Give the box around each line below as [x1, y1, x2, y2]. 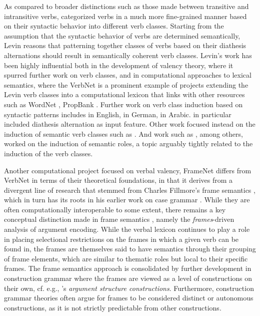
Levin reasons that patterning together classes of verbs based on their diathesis [4, 40, 246, 51]
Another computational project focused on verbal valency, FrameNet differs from [4, 165, 251, 175]
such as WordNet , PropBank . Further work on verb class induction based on [4, 99, 243, 109]
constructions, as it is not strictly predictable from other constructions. [4, 302, 221, 312]
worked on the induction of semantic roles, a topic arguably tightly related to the [4, 138, 253, 149]
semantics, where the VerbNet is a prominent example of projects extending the [4, 79, 248, 90]
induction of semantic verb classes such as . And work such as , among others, [4, 128, 243, 139]
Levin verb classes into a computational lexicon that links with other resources [4, 89, 245, 100]
